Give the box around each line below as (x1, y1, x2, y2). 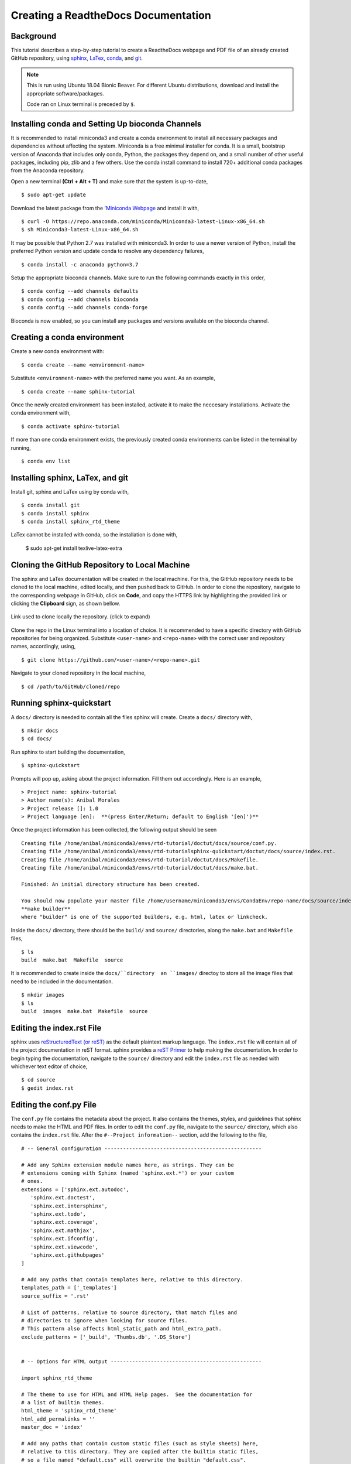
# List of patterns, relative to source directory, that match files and (21, 1309, 238, 1316)
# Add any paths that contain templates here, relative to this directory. (21, 1277, 243, 1283)
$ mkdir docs (21, 727, 58, 734)
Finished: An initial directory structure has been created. (21, 881, 200, 887)
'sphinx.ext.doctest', (30, 1195, 96, 1201)
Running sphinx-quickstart (11, 698, 111, 708)
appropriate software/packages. (26, 90, 105, 97)
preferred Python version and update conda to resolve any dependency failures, (11, 248, 204, 255)
